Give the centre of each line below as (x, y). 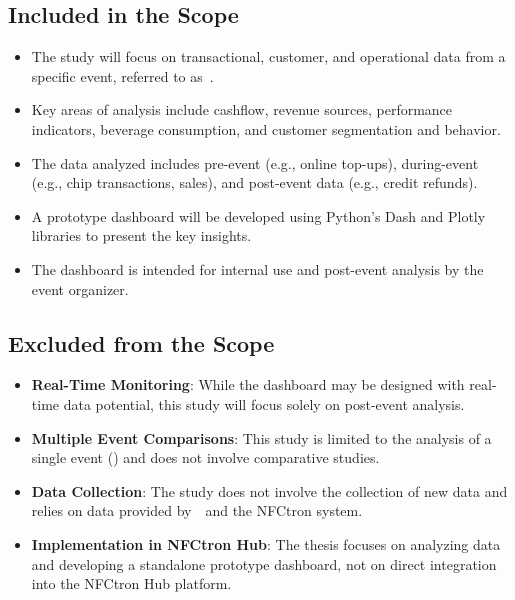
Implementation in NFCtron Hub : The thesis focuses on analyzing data (266, 543)
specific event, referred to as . (122, 75)
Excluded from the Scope (141, 342)
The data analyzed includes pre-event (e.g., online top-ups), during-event (255, 162)
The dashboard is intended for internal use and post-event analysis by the (257, 268)
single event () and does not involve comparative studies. (205, 457)
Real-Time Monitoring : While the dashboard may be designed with (248, 384)
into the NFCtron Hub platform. (131, 583)
